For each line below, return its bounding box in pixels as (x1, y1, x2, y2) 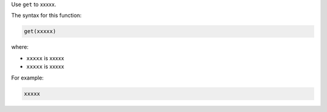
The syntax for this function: (11, 12, 82, 19)
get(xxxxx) (24, 28, 56, 35)
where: (11, 43, 29, 51)
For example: (11, 74, 44, 81)
